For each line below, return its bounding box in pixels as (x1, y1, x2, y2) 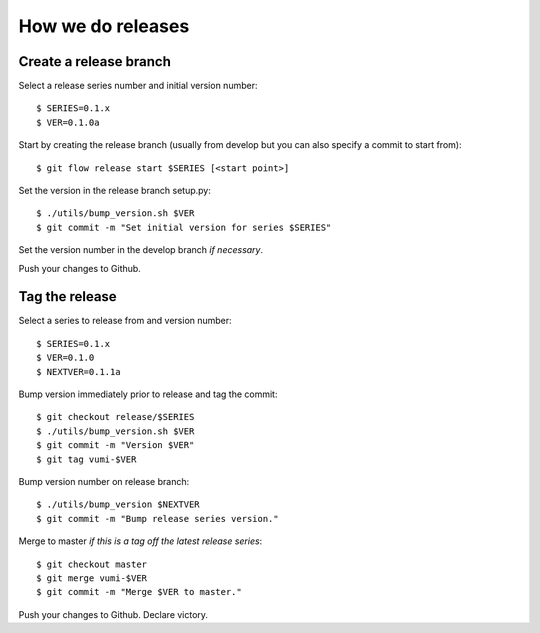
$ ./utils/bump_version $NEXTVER (36, 499, 200, 510)
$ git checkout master (36, 558, 148, 570)
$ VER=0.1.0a (36, 116, 100, 128)
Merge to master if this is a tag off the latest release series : (18, 535, 263, 547)
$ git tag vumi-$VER (36, 453, 137, 465)
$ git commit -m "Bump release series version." (36, 513, 279, 524)
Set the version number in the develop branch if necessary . (18, 244, 264, 256)
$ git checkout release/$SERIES (36, 411, 195, 423)
